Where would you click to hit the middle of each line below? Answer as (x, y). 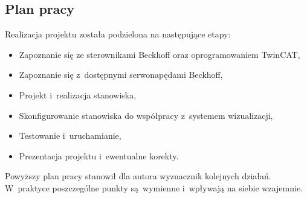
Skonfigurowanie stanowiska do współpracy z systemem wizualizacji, (146, 115)
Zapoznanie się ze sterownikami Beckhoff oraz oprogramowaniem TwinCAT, (160, 54)
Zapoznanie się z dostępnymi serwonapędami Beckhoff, (121, 75)
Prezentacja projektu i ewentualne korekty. (99, 155)
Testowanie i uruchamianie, (70, 136)
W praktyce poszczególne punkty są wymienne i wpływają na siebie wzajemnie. (154, 187)
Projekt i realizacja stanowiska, (78, 94)
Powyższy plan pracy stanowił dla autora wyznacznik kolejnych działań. (138, 176)
